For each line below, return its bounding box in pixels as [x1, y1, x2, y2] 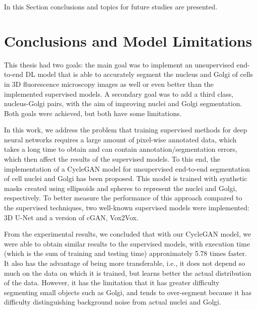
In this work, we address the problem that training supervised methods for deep [4, 124, 247, 135]
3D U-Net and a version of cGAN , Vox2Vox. [4, 212, 139, 222]
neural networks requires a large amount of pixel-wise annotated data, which [4, 134, 237, 144]
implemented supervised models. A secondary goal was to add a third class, [4, 88, 234, 99]
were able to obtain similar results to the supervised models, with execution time [4, 238, 250, 248]
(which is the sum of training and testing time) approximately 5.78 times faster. [4, 248, 247, 258]
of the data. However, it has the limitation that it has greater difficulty [4, 277, 220, 288]
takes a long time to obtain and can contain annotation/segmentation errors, [4, 144, 238, 154]
